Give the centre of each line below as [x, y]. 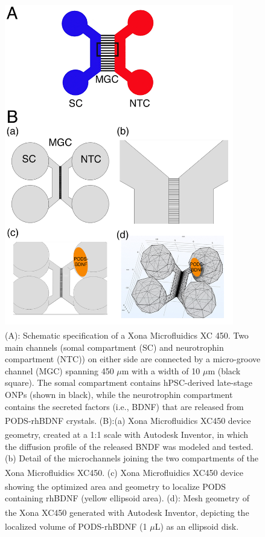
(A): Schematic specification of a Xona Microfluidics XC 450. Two [127, 335]
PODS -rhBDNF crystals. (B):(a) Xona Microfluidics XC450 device [128, 420]
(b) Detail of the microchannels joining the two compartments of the [132, 458]
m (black [224, 370]
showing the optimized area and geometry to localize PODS [116, 486]
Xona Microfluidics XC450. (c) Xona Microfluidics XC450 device [124, 472]
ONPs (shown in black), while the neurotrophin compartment [119, 394]
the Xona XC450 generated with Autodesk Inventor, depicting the [127, 512]
